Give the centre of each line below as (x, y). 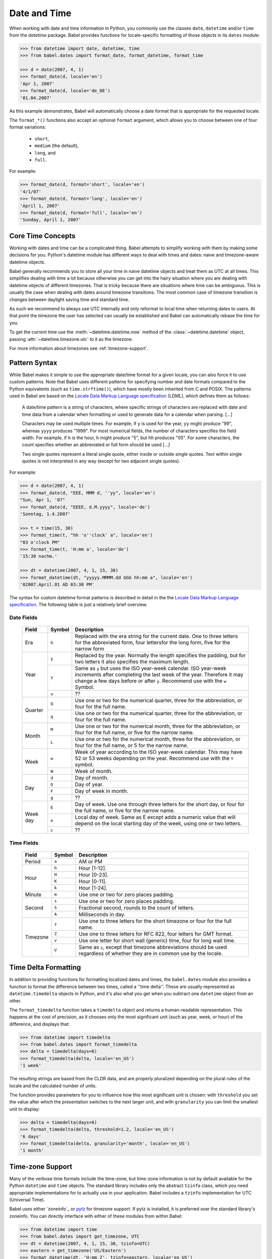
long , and (45, 153)
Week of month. (94, 772)
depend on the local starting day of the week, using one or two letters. (158, 823)
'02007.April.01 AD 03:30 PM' (57, 584)
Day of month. (92, 778)
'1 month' (32, 1150)
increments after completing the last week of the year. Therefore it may (159, 675)
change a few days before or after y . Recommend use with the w (151, 681)
